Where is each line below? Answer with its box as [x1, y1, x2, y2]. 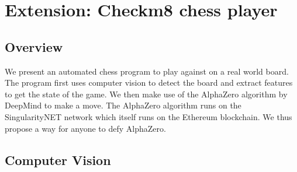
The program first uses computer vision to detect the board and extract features [5, 76, 293, 89]
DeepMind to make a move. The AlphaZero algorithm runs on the [5, 99, 241, 111]
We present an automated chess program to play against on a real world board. [5, 65, 289, 77]
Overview [5, 37, 63, 55]
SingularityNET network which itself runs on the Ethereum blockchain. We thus [5, 110, 292, 122]
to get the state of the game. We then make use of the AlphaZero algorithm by [5, 87, 288, 100]
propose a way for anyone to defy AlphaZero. [5, 122, 166, 134]
